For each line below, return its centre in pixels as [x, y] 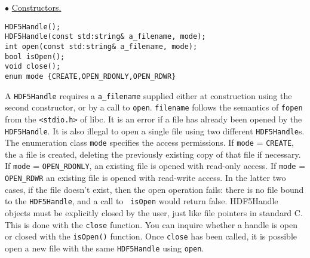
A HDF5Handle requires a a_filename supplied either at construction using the [148, 95]
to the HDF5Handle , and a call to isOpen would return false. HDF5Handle [142, 201]
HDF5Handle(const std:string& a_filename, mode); [105, 37]
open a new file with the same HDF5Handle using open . [105, 248]
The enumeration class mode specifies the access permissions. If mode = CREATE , [150, 142]
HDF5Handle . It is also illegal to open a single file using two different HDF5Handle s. [155, 130]
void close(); [33, 67]
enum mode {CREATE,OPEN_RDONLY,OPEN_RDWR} [90, 76]
